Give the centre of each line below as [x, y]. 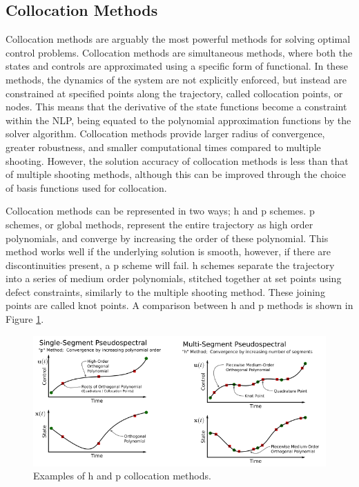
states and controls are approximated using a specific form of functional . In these [177, 66]
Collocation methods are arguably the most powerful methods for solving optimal [178, 39]
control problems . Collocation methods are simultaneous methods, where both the [179, 52]
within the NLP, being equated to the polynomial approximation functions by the [178, 120]
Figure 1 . [25, 319]
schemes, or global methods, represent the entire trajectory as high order [159, 224]
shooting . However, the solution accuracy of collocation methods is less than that [177, 160]
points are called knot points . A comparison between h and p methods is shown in [179, 305]
